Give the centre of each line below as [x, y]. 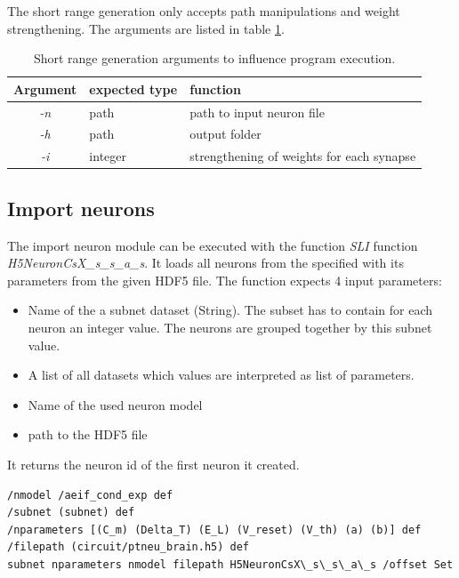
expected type [133, 88]
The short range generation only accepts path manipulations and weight [204, 11]
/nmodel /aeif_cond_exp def [90, 495]
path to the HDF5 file [88, 434]
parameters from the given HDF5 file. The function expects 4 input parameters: [225, 280]
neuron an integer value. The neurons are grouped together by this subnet [230, 327]
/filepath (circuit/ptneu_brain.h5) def [129, 547]
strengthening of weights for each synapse [303, 156]
